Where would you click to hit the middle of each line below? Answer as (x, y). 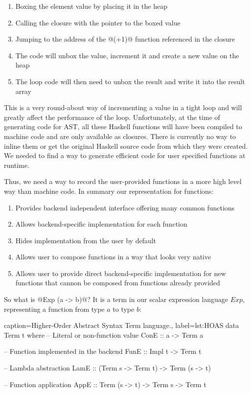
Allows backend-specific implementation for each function (101, 224)
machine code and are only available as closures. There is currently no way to (120, 136)
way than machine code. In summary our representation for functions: (109, 191)
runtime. (17, 165)
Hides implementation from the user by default (86, 240)
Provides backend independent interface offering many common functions (125, 207)
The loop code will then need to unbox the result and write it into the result (130, 81)
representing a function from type (54, 309)
